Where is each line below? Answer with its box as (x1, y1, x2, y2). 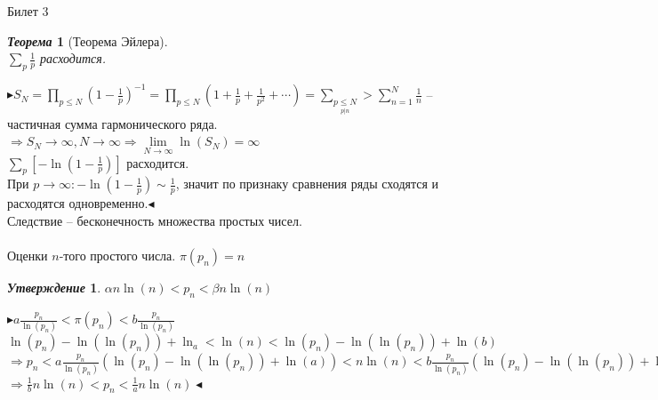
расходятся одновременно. (7, 194, 148, 212)
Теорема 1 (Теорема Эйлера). (7, 31, 168, 50)
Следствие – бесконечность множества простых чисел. (7, 212, 302, 230)
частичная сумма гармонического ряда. (7, 114, 218, 132)
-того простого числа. (59, 246, 176, 265)
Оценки (7, 246, 48, 265)
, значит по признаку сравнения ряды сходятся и (175, 174, 439, 193)
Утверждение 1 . (7, 278, 101, 297)
